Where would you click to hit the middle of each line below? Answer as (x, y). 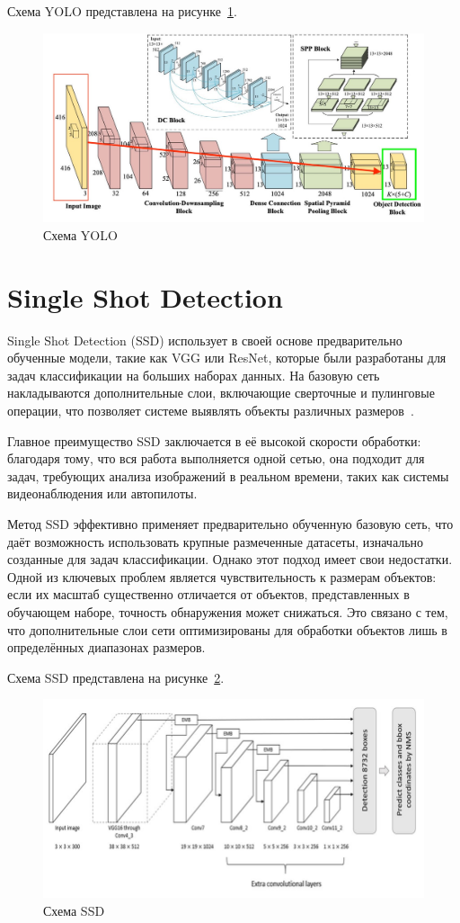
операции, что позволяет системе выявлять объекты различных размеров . (211, 411)
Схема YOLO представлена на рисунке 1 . (122, 11)
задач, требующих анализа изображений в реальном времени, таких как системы (228, 475)
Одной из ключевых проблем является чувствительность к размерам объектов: (222, 576)
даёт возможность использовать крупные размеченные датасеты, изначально (216, 541)
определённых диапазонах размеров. (106, 647)
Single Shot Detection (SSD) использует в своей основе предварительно (205, 340)
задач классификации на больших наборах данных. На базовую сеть (194, 375)
